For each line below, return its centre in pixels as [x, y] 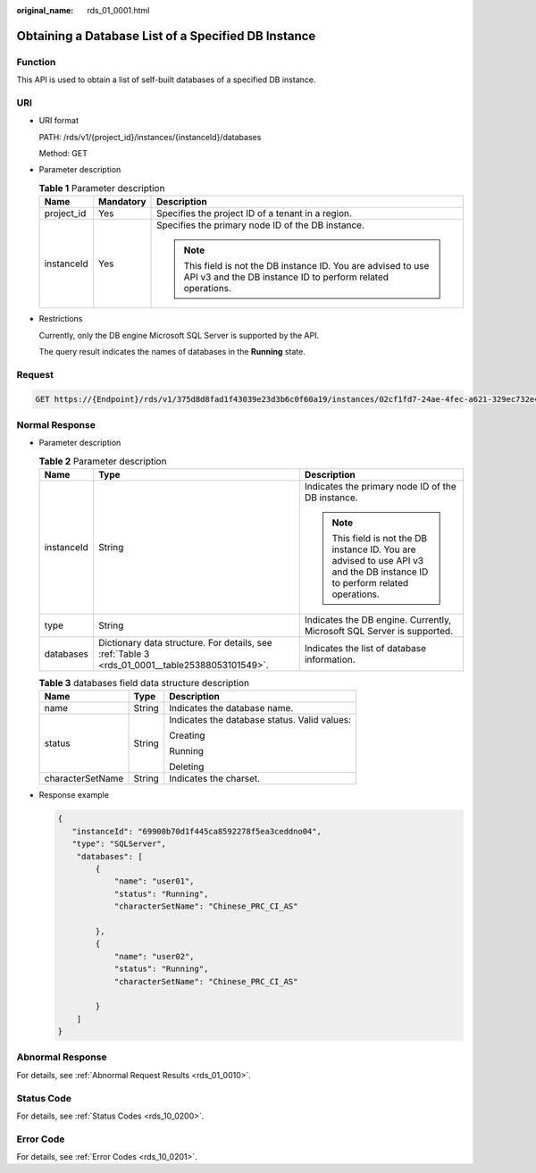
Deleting [186, 767]
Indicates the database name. [231, 708]
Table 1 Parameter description [102, 189]
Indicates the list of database [365, 649]
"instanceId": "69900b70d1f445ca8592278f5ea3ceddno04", [197, 831]
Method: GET [63, 154]
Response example [74, 795]
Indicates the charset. [214, 779]
